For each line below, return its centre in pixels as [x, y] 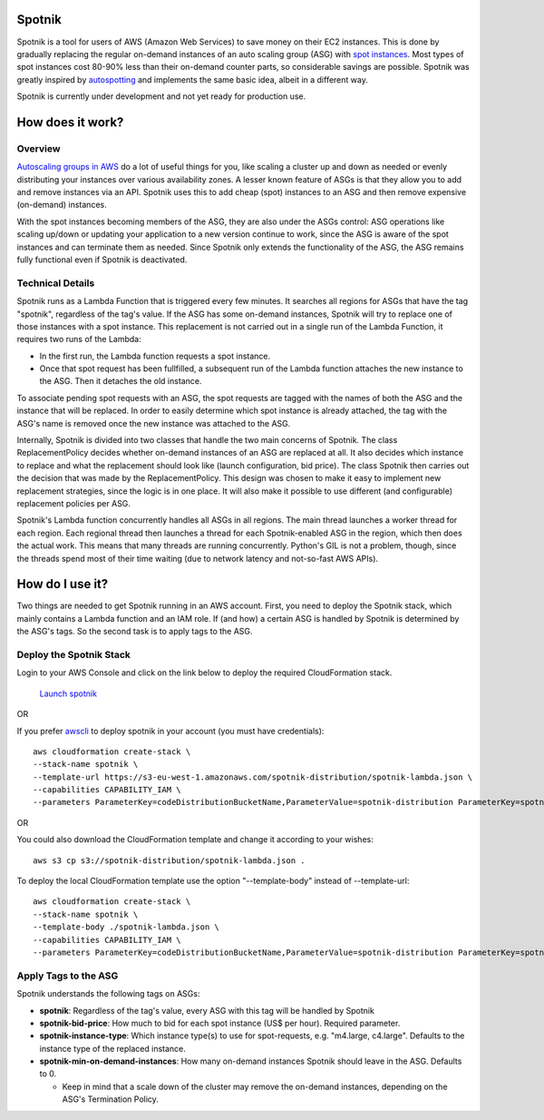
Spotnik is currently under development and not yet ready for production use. [161, 96]
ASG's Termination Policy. [110, 1099]
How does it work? [70, 122]
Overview [39, 148]
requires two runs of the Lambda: [79, 339]
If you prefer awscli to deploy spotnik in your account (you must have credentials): [170, 731]
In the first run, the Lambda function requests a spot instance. [155, 356]
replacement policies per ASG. [74, 503]
